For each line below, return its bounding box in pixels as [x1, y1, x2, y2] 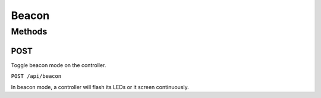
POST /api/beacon [11, 73, 62, 80]
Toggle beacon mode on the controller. [11, 61, 106, 68]
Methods [11, 26, 48, 37]
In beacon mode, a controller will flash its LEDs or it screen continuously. [11, 83, 190, 90]
